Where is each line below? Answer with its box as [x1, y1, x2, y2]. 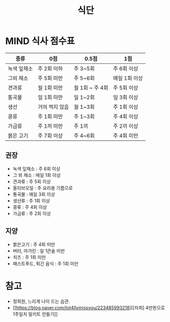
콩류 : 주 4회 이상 [12, 204, 47, 210]
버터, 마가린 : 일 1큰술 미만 [12, 247, 65, 254]
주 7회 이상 [37, 132, 63, 139]
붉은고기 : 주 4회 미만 [12, 241, 55, 247]
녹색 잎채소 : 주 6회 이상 [12, 166, 61, 172]
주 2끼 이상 [113, 122, 138, 129]
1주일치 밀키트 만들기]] [12, 311, 58, 317]
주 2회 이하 [37, 65, 63, 72]
